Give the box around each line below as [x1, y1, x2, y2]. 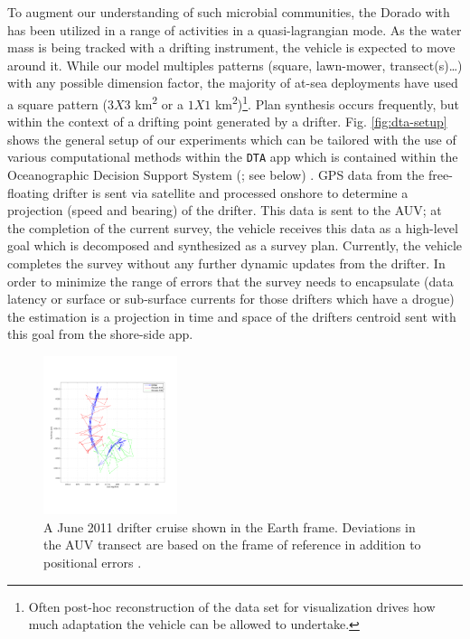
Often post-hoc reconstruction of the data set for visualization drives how [28, 597, 436, 616]
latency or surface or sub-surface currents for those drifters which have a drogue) [7, 289, 455, 308]
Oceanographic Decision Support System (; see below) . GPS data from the [7, 165, 425, 184]
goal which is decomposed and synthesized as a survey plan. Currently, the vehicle [7, 236, 463, 255]
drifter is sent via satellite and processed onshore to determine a [52, 183, 409, 202]
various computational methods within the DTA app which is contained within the [7, 147, 458, 166]
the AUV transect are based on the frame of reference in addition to [43, 535, 421, 554]
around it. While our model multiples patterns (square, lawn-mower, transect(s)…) [7, 55, 463, 74]
